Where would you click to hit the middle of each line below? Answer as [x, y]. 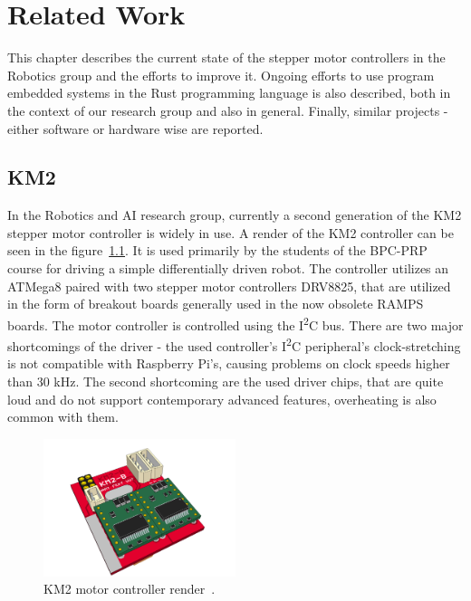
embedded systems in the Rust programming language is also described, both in [229, 93]
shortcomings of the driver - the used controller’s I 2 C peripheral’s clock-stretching [234, 344]
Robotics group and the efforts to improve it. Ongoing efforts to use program [221, 75]
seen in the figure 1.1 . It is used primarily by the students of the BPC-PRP [217, 250]
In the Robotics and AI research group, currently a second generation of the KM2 [235, 215]
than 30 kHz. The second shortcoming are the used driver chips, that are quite [226, 381]
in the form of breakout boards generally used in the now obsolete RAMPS [216, 304]
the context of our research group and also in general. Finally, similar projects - [228, 110]
